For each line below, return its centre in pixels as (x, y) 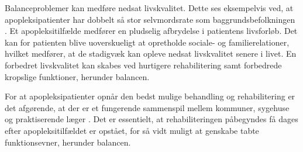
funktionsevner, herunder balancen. (68, 142)
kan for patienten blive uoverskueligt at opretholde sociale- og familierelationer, (147, 42)
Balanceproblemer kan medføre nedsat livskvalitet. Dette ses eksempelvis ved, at (149, 8)
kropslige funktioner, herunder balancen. (77, 76)
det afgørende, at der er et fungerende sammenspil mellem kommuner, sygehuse (147, 107)
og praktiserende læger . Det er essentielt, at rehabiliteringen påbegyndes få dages (151, 119)
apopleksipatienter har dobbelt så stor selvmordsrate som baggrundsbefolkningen (150, 19)
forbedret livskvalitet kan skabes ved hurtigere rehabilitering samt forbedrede (143, 65)
